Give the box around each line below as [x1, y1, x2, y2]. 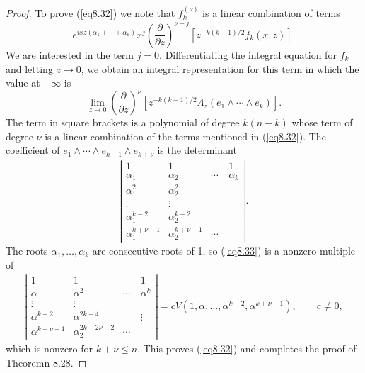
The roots [6, 243, 48, 258]
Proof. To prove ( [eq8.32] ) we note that [6, 5, 175, 20]
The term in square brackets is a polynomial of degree [6, 115, 240, 130]
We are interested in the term [6, 47, 134, 62]
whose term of [291, 115, 353, 130]
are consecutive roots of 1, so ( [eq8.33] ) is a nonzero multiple [92, 243, 356, 258]
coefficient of [6, 143, 60, 157]
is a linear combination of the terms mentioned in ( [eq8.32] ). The [45, 128, 326, 143]
